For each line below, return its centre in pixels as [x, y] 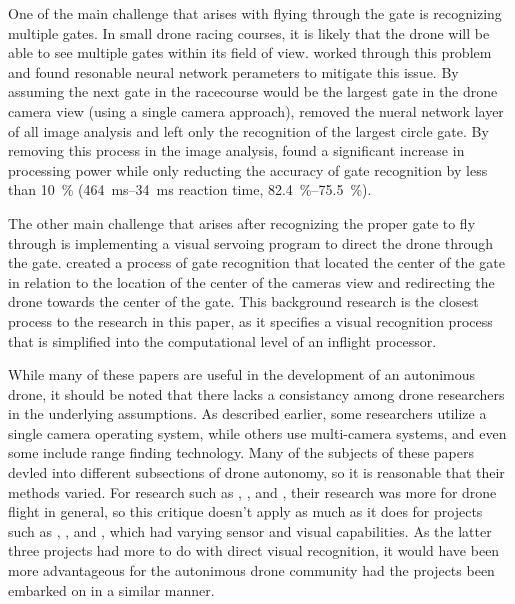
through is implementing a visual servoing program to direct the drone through [251, 242]
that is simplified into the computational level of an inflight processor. [222, 340]
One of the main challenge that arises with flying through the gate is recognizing [255, 13]
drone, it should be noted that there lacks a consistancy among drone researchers [256, 393]
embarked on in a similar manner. [111, 589]
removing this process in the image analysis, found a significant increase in [236, 150]
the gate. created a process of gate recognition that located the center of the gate [256, 262]
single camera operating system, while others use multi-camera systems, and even [257, 432]
